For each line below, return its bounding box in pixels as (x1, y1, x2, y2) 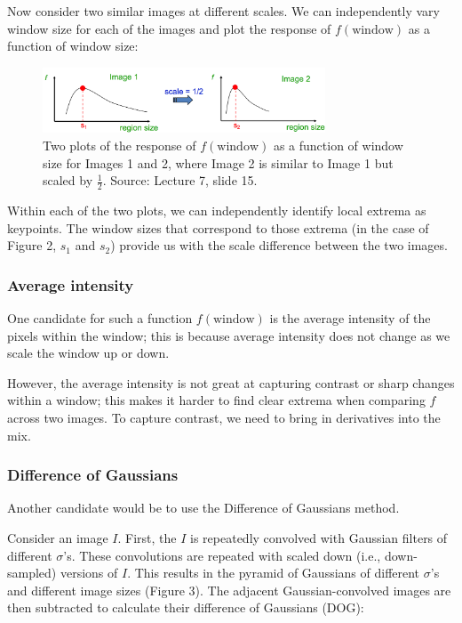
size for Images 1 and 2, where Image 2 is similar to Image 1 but (43, 153, 394, 172)
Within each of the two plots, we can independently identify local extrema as (7, 200, 426, 219)
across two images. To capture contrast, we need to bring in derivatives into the (7, 408, 441, 426)
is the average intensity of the (269, 308, 431, 327)
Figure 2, (7, 236, 57, 255)
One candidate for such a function (7, 308, 193, 327)
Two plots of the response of (43, 135, 196, 154)
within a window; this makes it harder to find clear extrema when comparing (7, 391, 426, 409)
